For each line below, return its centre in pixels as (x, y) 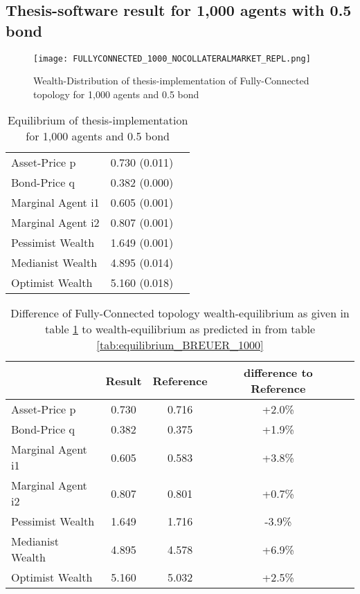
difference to (278, 373)
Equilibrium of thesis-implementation (98, 120)
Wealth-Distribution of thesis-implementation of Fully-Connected (171, 81)
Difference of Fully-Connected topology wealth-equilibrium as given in (180, 313)
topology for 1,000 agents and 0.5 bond (116, 94)
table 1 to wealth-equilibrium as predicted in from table (180, 329)
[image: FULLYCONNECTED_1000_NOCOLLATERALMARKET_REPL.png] (172, 58)
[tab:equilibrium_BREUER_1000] (180, 345)
